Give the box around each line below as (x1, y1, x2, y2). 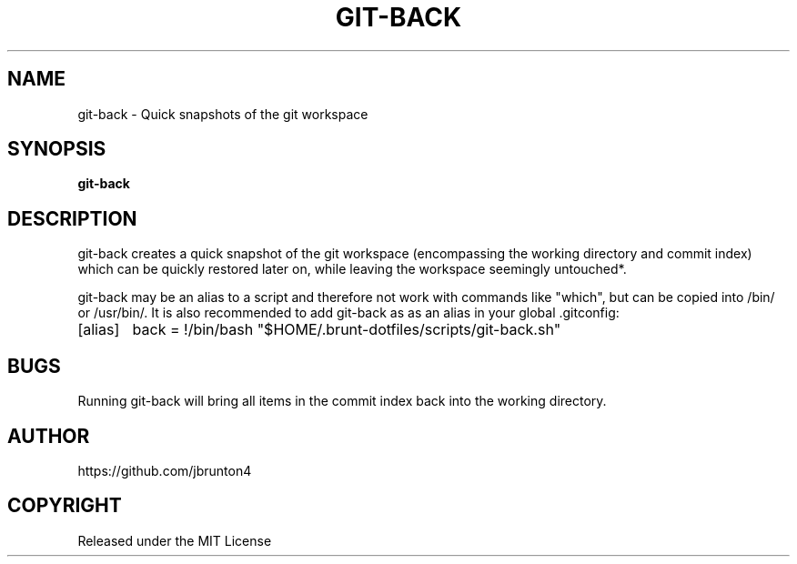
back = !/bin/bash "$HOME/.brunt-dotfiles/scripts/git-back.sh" (132, 320, 561, 339)
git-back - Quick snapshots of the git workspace (77, 106, 368, 122)
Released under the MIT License (77, 532, 272, 549)
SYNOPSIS (7, 137, 106, 161)
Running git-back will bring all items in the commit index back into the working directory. (77, 393, 607, 409)
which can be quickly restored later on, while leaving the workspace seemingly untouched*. (77, 261, 627, 277)
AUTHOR (7, 424, 90, 448)
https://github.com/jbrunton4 (77, 462, 252, 478)
